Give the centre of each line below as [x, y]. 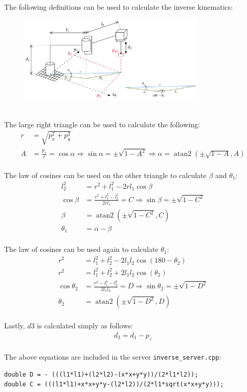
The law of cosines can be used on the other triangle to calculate [105, 175]
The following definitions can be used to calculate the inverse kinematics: [119, 7]
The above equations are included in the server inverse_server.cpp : [113, 356]
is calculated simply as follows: [85, 325]
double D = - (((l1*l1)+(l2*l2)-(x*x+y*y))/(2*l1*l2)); [101, 374]
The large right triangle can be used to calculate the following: [102, 124]
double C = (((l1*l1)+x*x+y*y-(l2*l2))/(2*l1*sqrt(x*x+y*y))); [114, 385]
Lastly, [15, 325]
